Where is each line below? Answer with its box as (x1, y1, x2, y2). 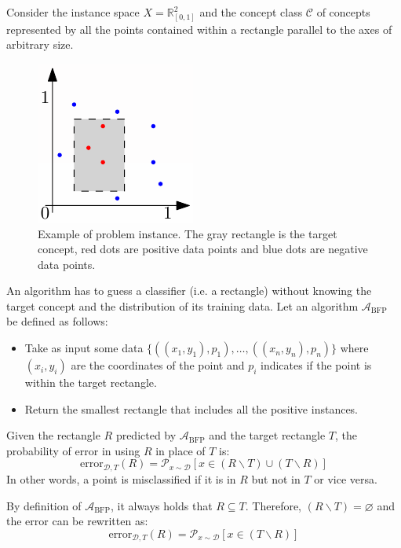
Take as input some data (24, 340, 144, 356)
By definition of (6, 497, 82, 513)
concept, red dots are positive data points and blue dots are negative (38, 241, 368, 257)
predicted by (115, 427, 177, 443)
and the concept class (199, 4, 303, 20)
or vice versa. (314, 470, 377, 487)
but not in (251, 470, 301, 487)
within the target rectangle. (24, 374, 157, 391)
